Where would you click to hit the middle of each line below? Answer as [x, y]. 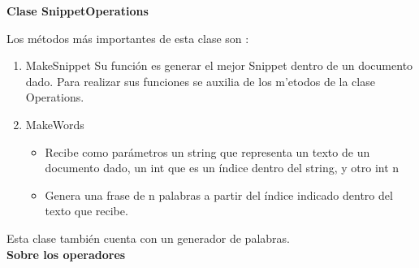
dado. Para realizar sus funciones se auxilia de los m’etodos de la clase [200, 81]
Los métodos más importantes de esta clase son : [128, 38]
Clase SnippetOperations [78, 11]
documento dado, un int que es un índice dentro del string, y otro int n [222, 168]
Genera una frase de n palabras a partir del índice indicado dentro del [219, 195]
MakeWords [55, 124]
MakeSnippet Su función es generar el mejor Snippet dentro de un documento [219, 65]
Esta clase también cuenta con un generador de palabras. [148, 238]
